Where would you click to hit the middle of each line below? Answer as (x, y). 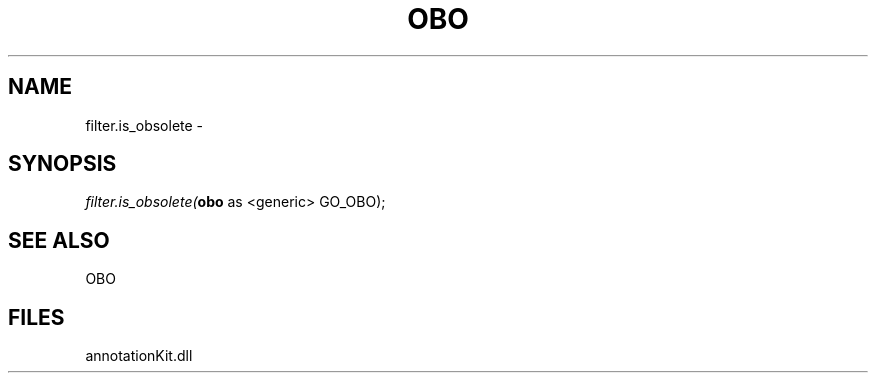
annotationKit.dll (139, 356)
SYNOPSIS (62, 164)
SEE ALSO (59, 240)
